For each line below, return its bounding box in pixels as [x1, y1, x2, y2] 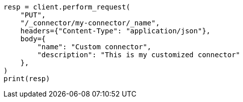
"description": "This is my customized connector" [37, 51, 240, 59]
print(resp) [4, 75, 50, 83]
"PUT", [20, 11, 46, 19]
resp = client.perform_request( [4, 3, 130, 11]
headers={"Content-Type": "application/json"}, [20, 27, 211, 35]
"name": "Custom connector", [37, 43, 152, 51]
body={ [20, 35, 46, 43]
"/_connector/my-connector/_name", [20, 19, 160, 27]
